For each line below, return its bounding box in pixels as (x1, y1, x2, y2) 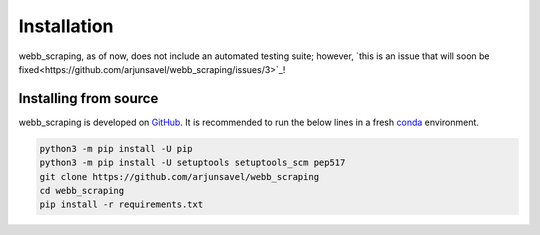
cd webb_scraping (39, 185, 125, 196)
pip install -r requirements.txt (39, 199, 204, 210)
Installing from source (18, 90, 159, 107)
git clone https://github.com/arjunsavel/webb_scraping (39, 171, 320, 182)
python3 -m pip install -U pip (39, 143, 194, 154)
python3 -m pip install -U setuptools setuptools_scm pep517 (39, 157, 346, 169)
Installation (18, 15, 114, 37)
